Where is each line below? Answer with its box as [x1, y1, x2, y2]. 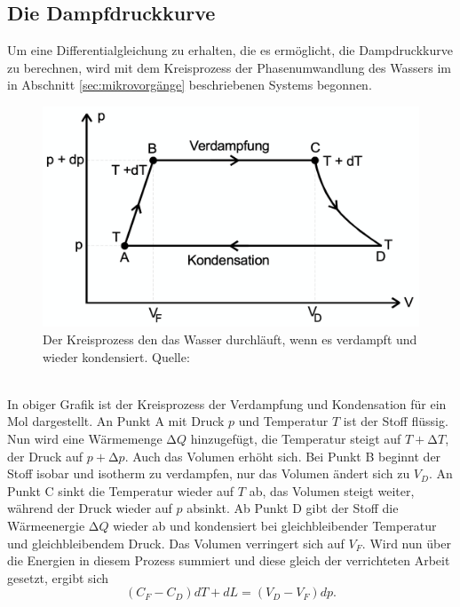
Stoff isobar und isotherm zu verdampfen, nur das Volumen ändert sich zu [7, 464, 410, 483]
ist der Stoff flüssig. [343, 412, 448, 430]
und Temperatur [238, 412, 329, 430]
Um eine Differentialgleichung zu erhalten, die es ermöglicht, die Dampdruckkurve [7, 41, 453, 59]
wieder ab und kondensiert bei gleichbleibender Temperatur [113, 516, 437, 534]
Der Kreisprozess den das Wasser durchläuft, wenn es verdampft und [43, 330, 417, 349]
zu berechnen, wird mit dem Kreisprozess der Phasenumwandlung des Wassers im [7, 58, 451, 76]
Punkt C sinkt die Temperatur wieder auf [7, 481, 234, 500]
